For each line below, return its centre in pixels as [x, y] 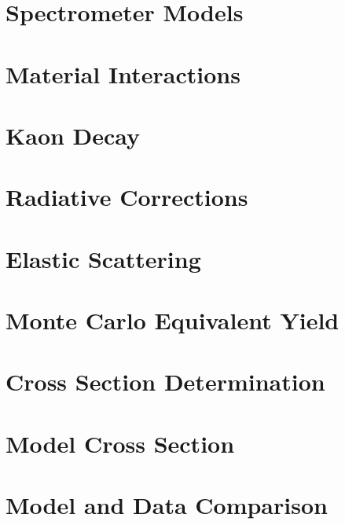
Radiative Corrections [127, 197]
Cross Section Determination [165, 382]
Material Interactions [123, 73]
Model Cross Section [120, 443]
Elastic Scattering [103, 258]
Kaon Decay [73, 135]
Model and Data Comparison [167, 505]
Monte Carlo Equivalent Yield [172, 320]
